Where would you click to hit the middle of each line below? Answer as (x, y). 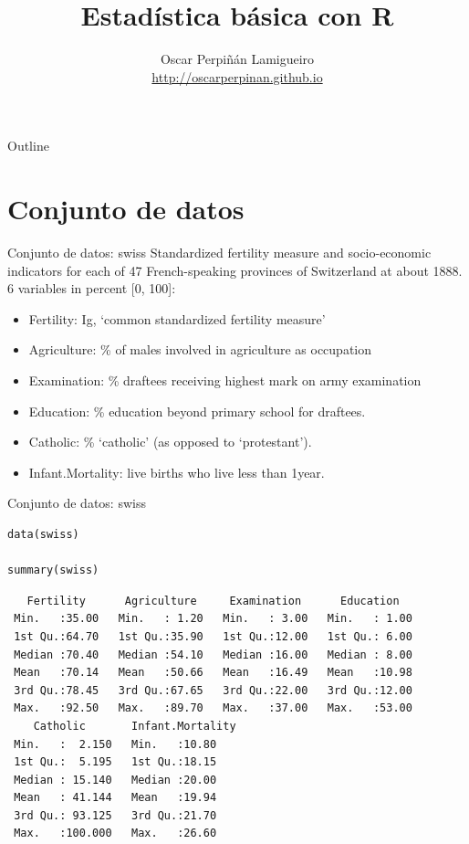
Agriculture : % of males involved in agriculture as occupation (200, 349)
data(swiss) (43, 534)
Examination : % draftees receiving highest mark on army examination (225, 380)
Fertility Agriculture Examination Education (213, 601)
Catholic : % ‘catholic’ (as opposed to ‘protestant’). (170, 442)
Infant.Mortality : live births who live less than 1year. (177, 472)
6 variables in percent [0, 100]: (92, 288)
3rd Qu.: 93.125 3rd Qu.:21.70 (115, 815)
